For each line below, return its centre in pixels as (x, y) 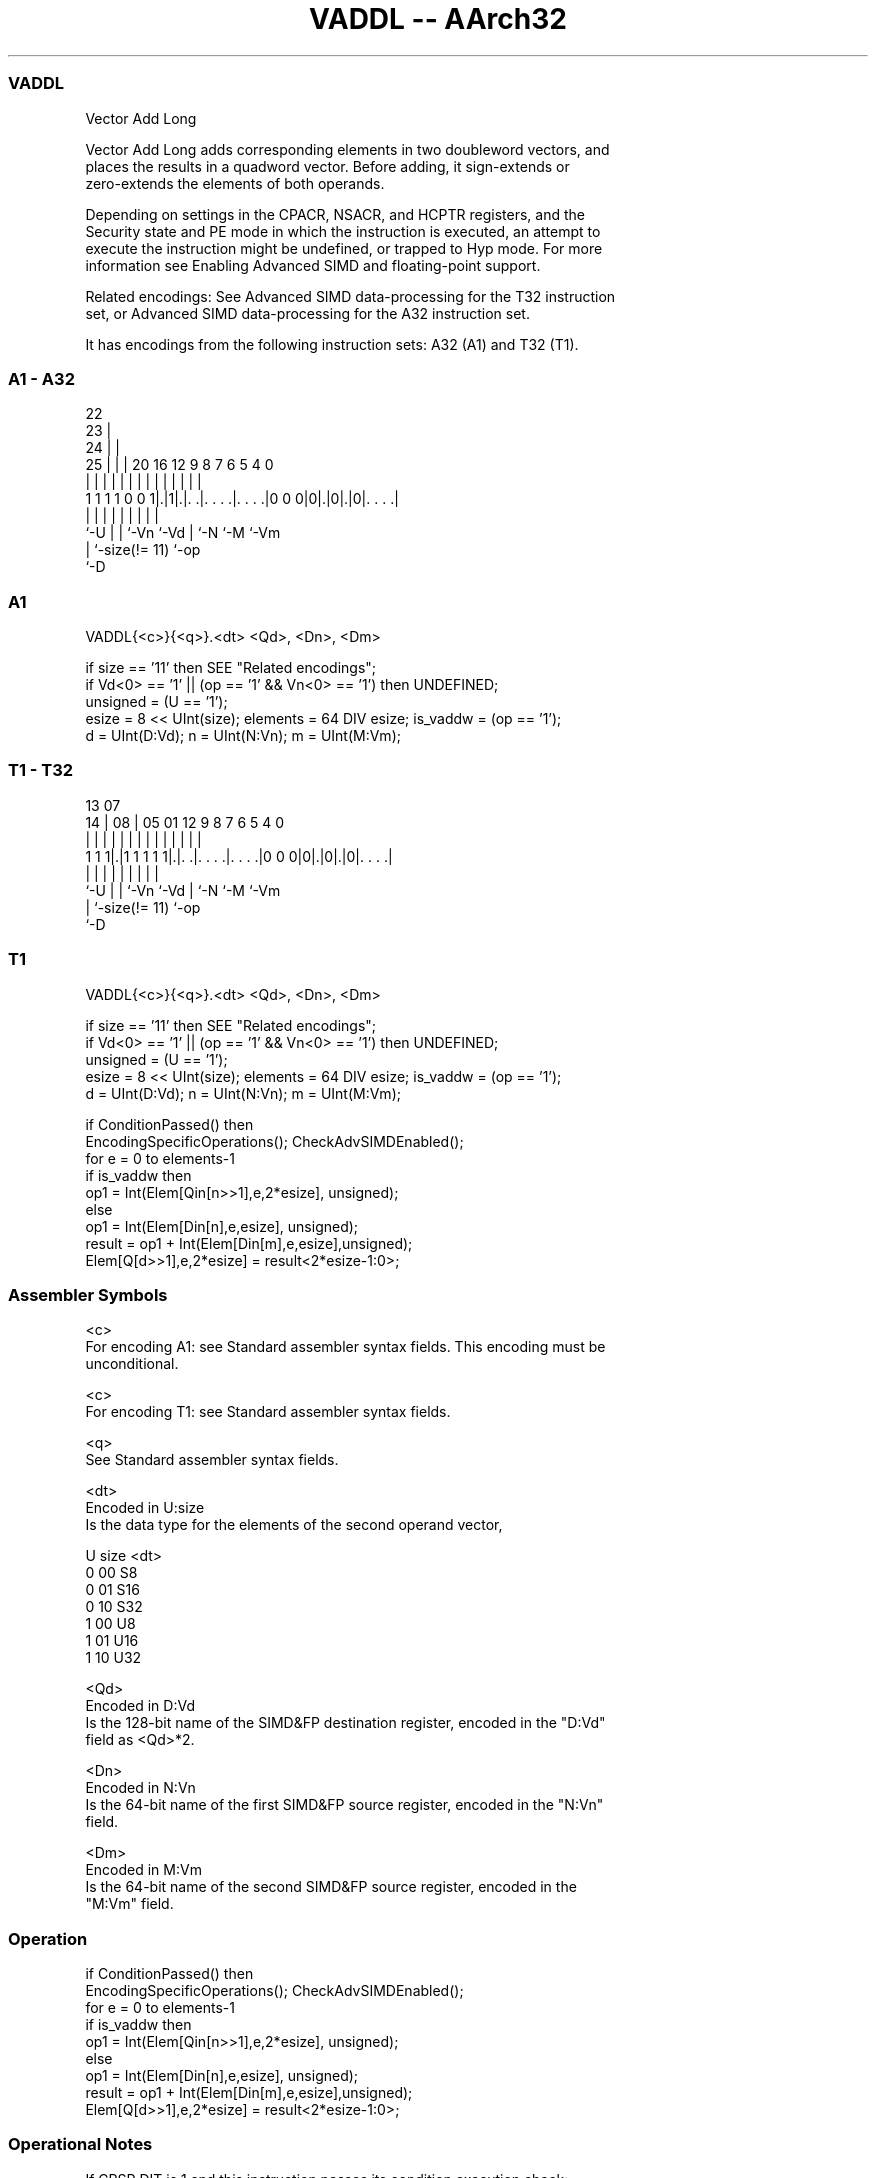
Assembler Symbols (88, 1294)
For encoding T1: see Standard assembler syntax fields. (268, 1412)
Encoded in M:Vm (143, 1870)
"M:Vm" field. (129, 1904)
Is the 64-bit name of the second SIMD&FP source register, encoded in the (331, 1887)
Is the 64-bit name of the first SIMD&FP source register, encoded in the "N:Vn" (344, 1805)
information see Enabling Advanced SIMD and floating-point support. (313, 265)
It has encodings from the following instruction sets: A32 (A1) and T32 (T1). (332, 344)
